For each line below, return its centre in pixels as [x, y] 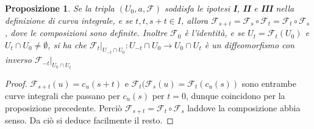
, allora [194, 20]
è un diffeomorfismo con [249, 44]
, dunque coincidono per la [235, 95]
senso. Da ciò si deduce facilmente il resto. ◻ [89, 120]
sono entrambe [269, 83]
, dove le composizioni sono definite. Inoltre [86, 33]
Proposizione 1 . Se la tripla [60, 8]
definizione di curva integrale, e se [69, 20]
